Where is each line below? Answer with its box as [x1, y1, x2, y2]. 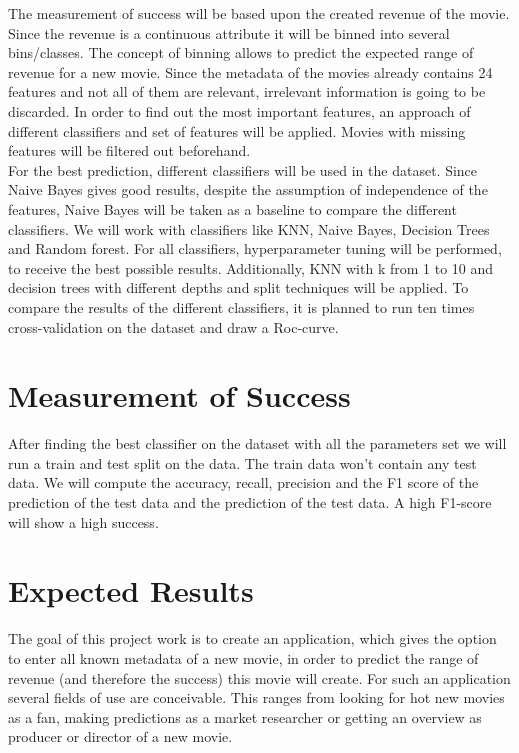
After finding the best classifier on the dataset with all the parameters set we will [8, 433, 507, 454]
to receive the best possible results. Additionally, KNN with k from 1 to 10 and [8, 257, 494, 278]
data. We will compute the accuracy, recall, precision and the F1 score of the [8, 472, 479, 493]
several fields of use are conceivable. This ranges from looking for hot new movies [8, 687, 505, 708]
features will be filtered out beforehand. [8, 140, 251, 161]
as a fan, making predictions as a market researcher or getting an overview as [8, 706, 482, 727]
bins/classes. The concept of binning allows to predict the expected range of [8, 42, 474, 63]
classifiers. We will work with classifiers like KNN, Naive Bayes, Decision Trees [8, 218, 490, 239]
